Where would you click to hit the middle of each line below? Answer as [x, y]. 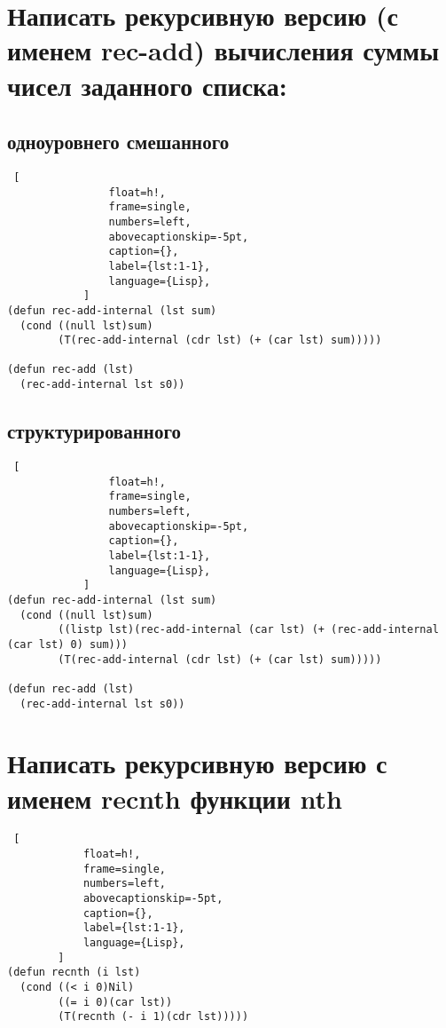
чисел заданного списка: [147, 85]
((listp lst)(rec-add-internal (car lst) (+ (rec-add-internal [248, 630]
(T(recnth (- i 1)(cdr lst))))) [153, 1017]
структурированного [94, 431]
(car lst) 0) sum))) [68, 644]
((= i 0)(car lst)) [115, 1002]
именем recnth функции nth [175, 798]
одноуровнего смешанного [118, 142]
